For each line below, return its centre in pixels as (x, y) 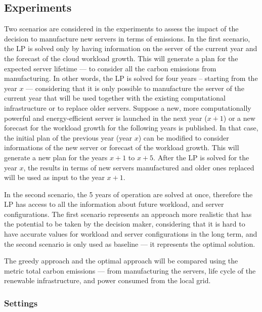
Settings (21, 303)
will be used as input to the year (54, 177)
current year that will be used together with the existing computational (115, 98)
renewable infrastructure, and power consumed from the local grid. (107, 280)
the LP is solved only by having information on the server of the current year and (131, 48)
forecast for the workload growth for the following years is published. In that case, (131, 128)
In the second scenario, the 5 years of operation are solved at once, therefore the (128, 194)
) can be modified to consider (184, 137)
